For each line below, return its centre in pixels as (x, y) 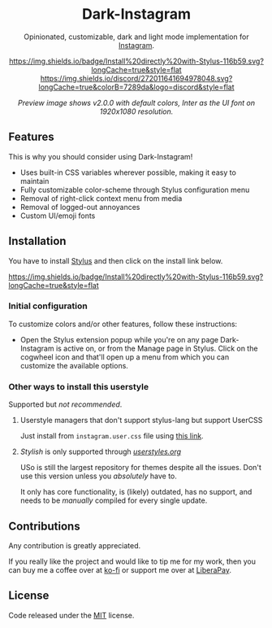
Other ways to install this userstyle (78, 386)
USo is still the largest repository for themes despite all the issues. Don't (141, 468)
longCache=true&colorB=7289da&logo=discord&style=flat (136, 87)
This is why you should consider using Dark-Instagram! (101, 156)
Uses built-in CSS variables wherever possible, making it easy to (128, 172)
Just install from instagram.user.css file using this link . (112, 436)
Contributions (44, 526)
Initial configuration (48, 306)
